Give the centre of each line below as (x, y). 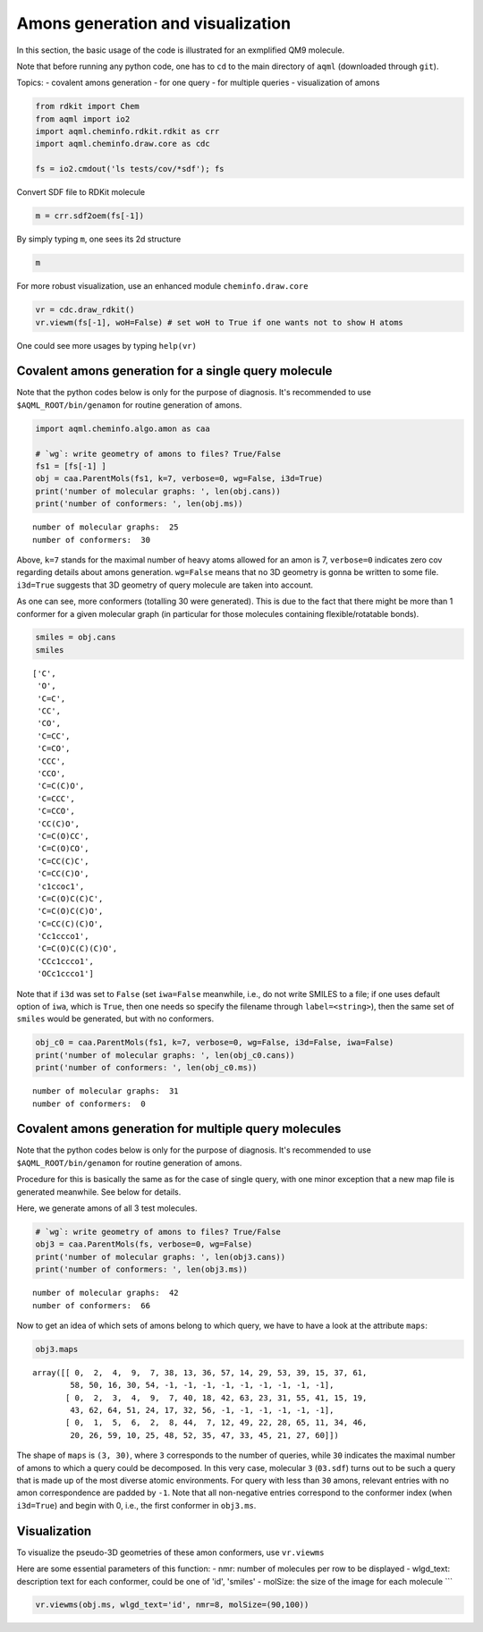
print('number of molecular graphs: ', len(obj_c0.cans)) (165, 1055)
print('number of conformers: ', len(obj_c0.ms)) (146, 1068)
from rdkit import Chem (88, 106)
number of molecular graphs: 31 (106, 1091)
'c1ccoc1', (61, 886)
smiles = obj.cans (76, 638)
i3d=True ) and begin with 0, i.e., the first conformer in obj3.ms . (136, 1505)
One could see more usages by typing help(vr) (106, 345)
